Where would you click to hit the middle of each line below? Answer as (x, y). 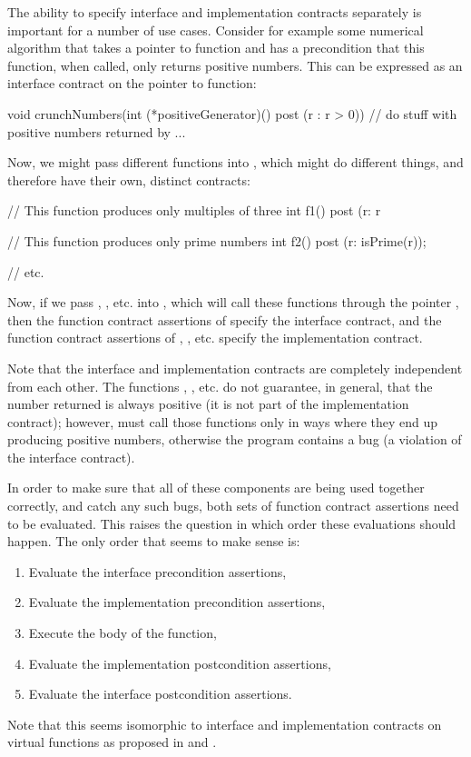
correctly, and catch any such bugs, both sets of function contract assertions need (233, 506)
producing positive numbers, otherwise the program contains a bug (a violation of (235, 439)
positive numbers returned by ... (97, 131)
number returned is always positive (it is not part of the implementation (208, 404)
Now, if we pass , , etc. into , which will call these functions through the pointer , (233, 302)
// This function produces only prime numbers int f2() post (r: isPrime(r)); (217, 240)
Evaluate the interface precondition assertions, (157, 571)
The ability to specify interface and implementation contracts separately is (215, 12)
